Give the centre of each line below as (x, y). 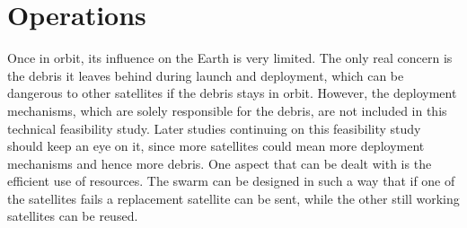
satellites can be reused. (73, 216)
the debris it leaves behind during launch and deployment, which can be (206, 75)
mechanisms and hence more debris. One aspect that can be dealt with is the (220, 163)
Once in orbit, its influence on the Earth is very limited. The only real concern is (230, 58)
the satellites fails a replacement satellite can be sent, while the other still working (233, 198)
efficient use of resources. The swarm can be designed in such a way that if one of (231, 181)
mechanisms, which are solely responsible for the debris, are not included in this (227, 110)
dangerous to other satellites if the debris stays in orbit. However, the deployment (232, 93)
